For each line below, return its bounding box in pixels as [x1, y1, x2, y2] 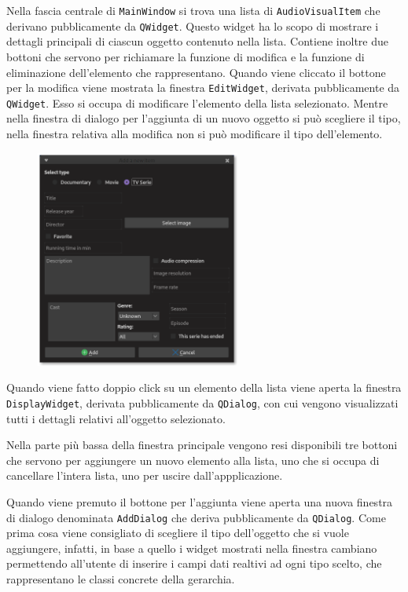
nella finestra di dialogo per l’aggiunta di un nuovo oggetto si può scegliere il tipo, [6, 110, 401, 126]
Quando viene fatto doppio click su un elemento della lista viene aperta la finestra [6, 379, 402, 396]
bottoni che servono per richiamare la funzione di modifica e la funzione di [6, 48, 365, 64]
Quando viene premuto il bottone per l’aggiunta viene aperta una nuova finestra [6, 493, 393, 510]
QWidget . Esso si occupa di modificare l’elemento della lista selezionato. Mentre [6, 94, 388, 111]
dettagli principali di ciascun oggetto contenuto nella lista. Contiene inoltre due [6, 33, 388, 49]
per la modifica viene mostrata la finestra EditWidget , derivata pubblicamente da [6, 79, 400, 96]
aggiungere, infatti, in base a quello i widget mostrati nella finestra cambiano [6, 539, 377, 556]
